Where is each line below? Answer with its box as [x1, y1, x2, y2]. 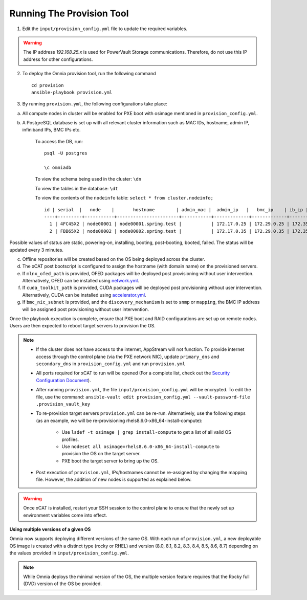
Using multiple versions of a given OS [9, 526, 91, 532]
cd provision [31, 82, 64, 88]
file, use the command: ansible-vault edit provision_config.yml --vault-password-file [36, 394, 250, 400]
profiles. [61, 436, 79, 442]
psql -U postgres [44, 150, 87, 156]
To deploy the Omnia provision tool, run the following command [22, 71, 156, 77]
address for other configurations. [23, 56, 93, 62]
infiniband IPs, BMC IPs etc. [22, 127, 81, 133]
